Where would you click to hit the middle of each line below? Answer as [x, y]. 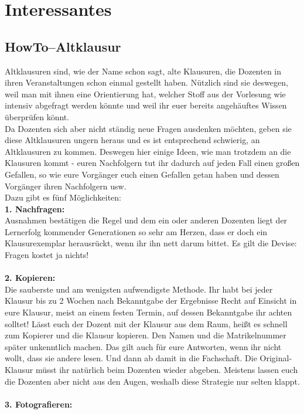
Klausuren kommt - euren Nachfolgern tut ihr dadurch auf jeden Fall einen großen [152, 163]
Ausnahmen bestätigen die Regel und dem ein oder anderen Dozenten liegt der [146, 220]
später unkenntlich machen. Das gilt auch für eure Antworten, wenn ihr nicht [143, 346]
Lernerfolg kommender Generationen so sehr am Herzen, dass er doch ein [136, 231]
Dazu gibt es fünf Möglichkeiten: [63, 197]
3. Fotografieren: [39, 404]
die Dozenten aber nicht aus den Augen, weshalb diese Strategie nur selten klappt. [152, 381]
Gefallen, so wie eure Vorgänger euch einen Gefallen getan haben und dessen [142, 174]
